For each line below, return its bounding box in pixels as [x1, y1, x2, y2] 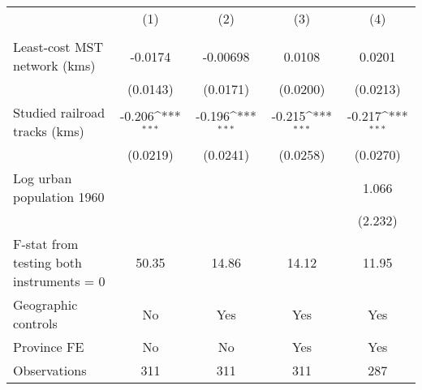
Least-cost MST [13, 37, 104, 56]
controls [13, 314, 58, 332]
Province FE [13, 337, 84, 356]
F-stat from [13, 234, 79, 253]
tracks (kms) [13, 122, 84, 140]
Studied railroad [13, 103, 105, 122]
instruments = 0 [13, 272, 105, 290]
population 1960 [13, 187, 105, 206]
